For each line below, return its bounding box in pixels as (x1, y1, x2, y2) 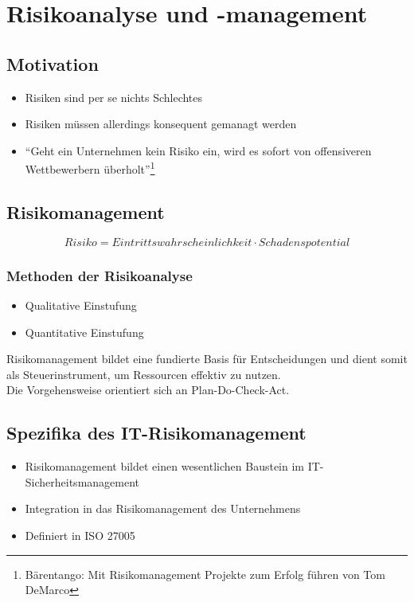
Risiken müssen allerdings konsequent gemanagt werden (25, 115, 297, 132)
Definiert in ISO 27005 (25, 526, 135, 543)
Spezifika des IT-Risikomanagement (6, 420, 307, 445)
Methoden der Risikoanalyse (6, 265, 193, 285)
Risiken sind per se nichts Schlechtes (25, 88, 203, 105)
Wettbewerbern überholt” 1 (25, 158, 155, 178)
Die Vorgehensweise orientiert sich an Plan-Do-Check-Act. (6, 381, 290, 398)
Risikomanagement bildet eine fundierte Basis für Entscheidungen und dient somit (6, 350, 408, 367)
